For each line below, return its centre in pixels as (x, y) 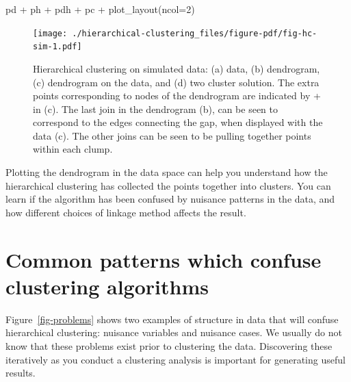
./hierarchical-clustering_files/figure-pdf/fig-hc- (195, 33)
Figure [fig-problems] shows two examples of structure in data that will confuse (172, 319)
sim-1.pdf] (57, 47)
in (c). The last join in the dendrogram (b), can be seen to (156, 109)
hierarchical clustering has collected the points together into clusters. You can (168, 185)
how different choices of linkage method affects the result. (126, 212)
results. (21, 373)
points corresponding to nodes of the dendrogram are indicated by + (177, 95)
